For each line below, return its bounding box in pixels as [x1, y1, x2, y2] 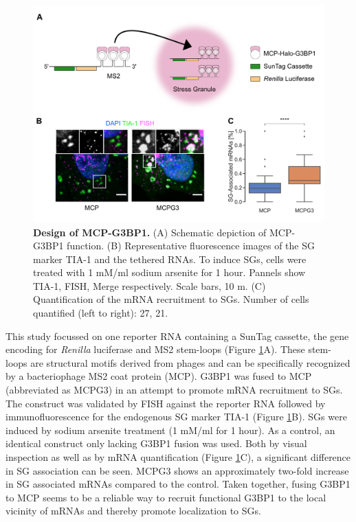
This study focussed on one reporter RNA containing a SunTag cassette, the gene [5, 328, 349, 343]
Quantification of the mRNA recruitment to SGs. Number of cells [33, 292, 309, 306]
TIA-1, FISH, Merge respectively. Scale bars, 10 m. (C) [33, 278, 266, 293]
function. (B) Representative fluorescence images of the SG [67, 238, 315, 253]
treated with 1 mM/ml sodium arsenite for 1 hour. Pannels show [33, 265, 306, 280]
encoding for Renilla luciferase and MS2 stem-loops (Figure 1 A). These [5, 342, 305, 356]
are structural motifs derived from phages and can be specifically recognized [30, 355, 351, 370]
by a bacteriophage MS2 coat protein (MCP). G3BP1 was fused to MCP [5, 369, 312, 383]
